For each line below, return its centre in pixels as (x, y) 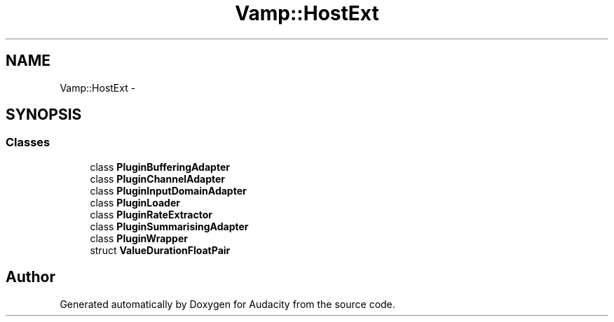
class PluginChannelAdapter (158, 178)
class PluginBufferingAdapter (160, 167)
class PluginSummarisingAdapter (169, 226)
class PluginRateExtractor (151, 214)
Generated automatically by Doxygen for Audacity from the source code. (227, 304)
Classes (28, 142)
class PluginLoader (135, 202)
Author (30, 277)
